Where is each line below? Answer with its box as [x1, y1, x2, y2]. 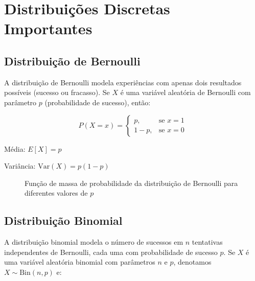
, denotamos [173, 256, 212, 267]
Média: [4, 143, 26, 154]
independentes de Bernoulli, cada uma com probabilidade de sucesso [4, 246, 218, 257]
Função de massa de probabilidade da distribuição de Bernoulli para [25, 177, 238, 188]
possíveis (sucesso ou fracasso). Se [4, 87, 110, 98]
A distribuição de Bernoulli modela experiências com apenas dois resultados [4, 77, 242, 87]
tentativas [192, 237, 223, 247]
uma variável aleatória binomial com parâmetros [4, 256, 155, 267]
